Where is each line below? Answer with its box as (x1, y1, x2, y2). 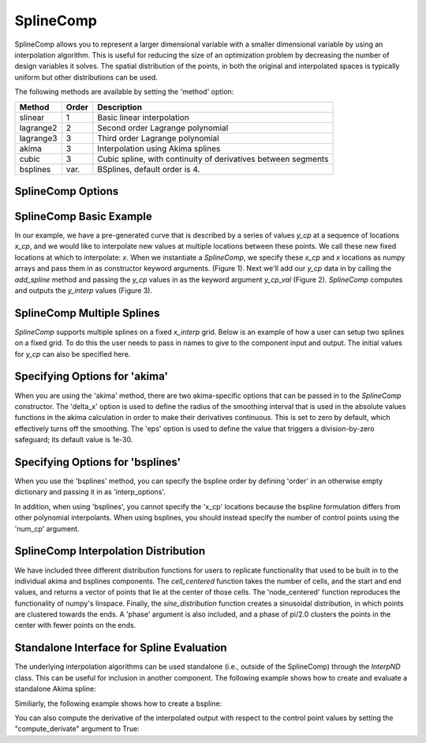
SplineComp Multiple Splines (14, 306, 160, 320)
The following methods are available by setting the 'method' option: (14, 87, 234, 96)
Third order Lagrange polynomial (97, 133, 220, 144)
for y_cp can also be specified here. (14, 349, 131, 358)
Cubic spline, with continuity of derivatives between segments (97, 153, 329, 164)
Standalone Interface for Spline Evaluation (14, 641, 228, 655)
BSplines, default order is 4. (97, 163, 200, 174)
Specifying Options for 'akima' (14, 370, 169, 383)
